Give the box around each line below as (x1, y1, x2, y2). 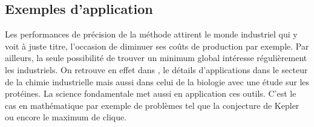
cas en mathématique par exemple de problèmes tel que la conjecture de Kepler (5, 99, 299, 111)
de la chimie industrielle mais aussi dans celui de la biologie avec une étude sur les (5, 75, 310, 88)
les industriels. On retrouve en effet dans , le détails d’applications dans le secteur (5, 63, 308, 76)
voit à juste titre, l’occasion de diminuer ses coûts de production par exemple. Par (5, 39, 309, 52)
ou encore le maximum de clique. (5, 111, 127, 123)
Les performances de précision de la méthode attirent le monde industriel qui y (5, 28, 298, 41)
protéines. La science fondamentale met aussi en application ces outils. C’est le (5, 87, 296, 100)
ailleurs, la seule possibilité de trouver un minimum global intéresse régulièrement (5, 51, 307, 64)
